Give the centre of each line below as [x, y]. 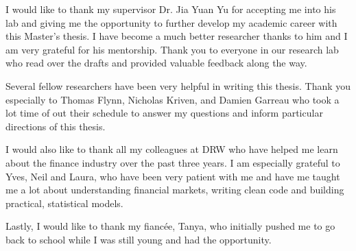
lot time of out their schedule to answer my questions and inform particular [164, 113]
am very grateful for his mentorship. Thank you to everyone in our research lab [172, 49]
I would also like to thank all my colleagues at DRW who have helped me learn [172, 149]
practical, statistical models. [64, 203]
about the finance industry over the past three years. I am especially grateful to [173, 162]
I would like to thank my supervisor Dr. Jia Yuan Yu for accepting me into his [171, 9]
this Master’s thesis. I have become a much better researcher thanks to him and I [177, 36]
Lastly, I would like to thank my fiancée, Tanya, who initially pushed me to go [170, 226]
